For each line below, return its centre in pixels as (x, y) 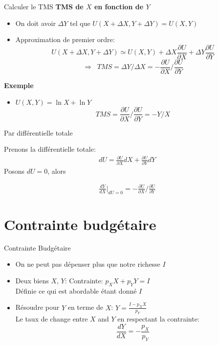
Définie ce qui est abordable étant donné (76, 290)
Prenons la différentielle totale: (50, 149)
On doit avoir (35, 23)
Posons (14, 171)
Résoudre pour (37, 307)
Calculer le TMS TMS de (44, 6)
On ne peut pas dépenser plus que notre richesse (88, 264)
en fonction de (119, 6)
